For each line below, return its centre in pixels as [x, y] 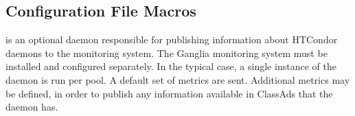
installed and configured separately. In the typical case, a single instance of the [171, 66]
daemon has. [32, 107]
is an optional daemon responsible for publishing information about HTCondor [172, 39]
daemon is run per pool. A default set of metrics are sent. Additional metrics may [178, 79]
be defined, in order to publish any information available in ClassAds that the [169, 93]
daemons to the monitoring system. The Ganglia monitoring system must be [167, 53]
